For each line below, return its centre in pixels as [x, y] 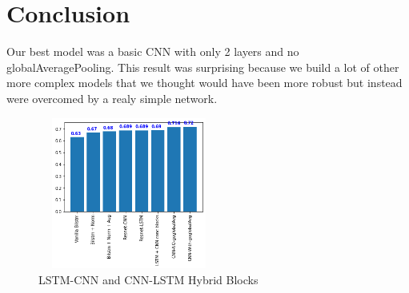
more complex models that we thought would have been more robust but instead [204, 83]
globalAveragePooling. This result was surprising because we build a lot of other [203, 67]
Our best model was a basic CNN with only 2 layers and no [153, 51]
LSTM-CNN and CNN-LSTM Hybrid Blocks [148, 280]
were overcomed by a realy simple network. [112, 98]
